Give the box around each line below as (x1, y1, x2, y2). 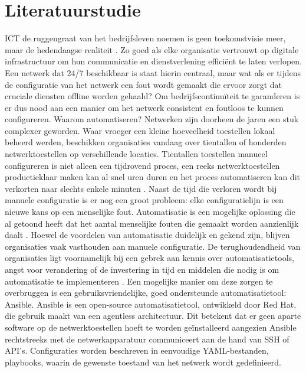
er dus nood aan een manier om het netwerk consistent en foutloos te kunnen (5, 101, 284, 113)
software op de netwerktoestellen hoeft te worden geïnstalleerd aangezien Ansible (5, 321, 297, 333)
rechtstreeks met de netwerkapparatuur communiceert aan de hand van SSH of (5, 332, 289, 345)
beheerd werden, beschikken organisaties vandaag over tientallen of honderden (5, 136, 287, 148)
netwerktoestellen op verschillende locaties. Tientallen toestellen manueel (5, 148, 268, 160)
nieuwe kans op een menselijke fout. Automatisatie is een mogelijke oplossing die (5, 205, 295, 218)
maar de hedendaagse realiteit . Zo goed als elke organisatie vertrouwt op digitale (5, 43, 299, 56)
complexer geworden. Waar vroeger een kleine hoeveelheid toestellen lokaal (5, 124, 275, 136)
